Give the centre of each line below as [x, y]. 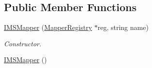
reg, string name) [123, 27]
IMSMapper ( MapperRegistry [48, 27]
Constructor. [23, 43]
